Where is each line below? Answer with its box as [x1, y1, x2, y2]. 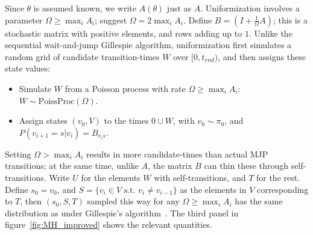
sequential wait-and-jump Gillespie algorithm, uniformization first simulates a [5, 38, 292, 51]
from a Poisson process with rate [65, 82, 186, 94]
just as [166, 2, 192, 14]
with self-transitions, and [154, 171, 246, 183]
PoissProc [38, 97, 75, 106]
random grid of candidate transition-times [5, 50, 160, 63]
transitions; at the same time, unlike [5, 159, 139, 172]
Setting [5, 147, 31, 160]
